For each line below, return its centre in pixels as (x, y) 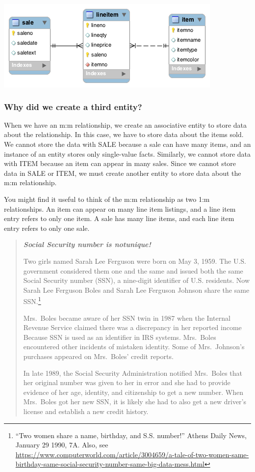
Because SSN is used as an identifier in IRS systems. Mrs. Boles (120, 337)
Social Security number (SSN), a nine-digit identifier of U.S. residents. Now (136, 280)
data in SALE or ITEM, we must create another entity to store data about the (123, 173)
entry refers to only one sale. (47, 228)
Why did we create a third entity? (73, 106)
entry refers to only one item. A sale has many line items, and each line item (119, 218)
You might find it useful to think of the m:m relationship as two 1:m (107, 199)
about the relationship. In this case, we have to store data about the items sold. (124, 134)
